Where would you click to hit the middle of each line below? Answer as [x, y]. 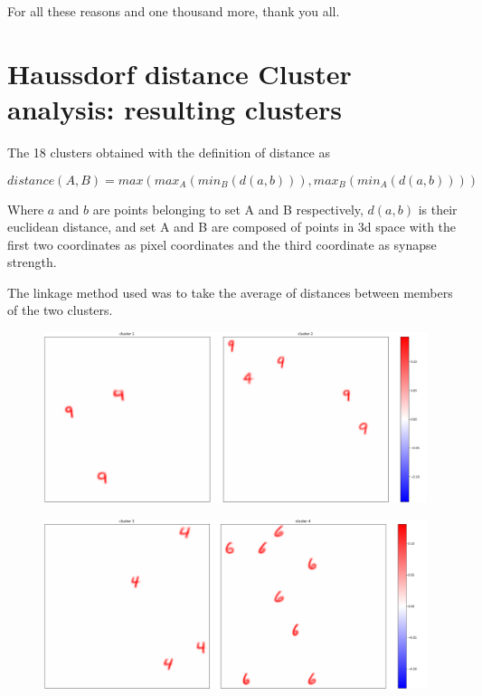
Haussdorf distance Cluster [180, 73]
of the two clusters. [60, 310]
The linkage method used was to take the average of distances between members [230, 292]
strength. [32, 262]
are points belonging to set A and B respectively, [228, 209]
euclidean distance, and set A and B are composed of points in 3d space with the [232, 227]
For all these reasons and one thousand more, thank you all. [174, 11]
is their [438, 209]
